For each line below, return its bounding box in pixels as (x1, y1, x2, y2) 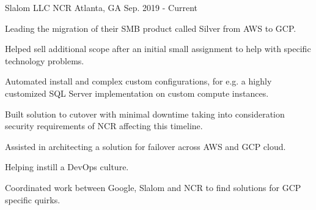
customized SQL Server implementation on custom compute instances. (5, 86, 269, 99)
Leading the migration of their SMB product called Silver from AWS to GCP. (5, 21, 296, 34)
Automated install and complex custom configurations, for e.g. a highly (5, 75, 272, 88)
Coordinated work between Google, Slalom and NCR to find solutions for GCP (5, 181, 301, 193)
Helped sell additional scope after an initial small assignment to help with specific (5, 42, 311, 55)
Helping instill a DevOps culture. (5, 160, 129, 173)
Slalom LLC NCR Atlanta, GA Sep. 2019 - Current (5, 1, 198, 13)
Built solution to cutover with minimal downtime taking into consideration (5, 107, 285, 120)
